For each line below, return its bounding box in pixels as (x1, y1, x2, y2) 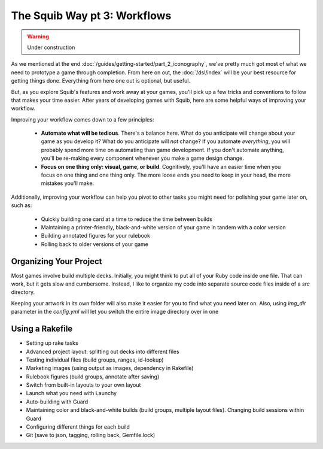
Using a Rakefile (11, 324, 73, 334)
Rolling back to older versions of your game (41, 240, 149, 248)
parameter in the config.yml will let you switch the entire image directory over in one (11, 308, 219, 315)
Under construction (27, 44, 75, 51)
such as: (11, 202, 32, 209)
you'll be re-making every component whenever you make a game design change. (41, 154, 245, 162)
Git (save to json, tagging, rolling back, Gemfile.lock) (26, 432, 156, 439)
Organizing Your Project (11, 256, 102, 266)
